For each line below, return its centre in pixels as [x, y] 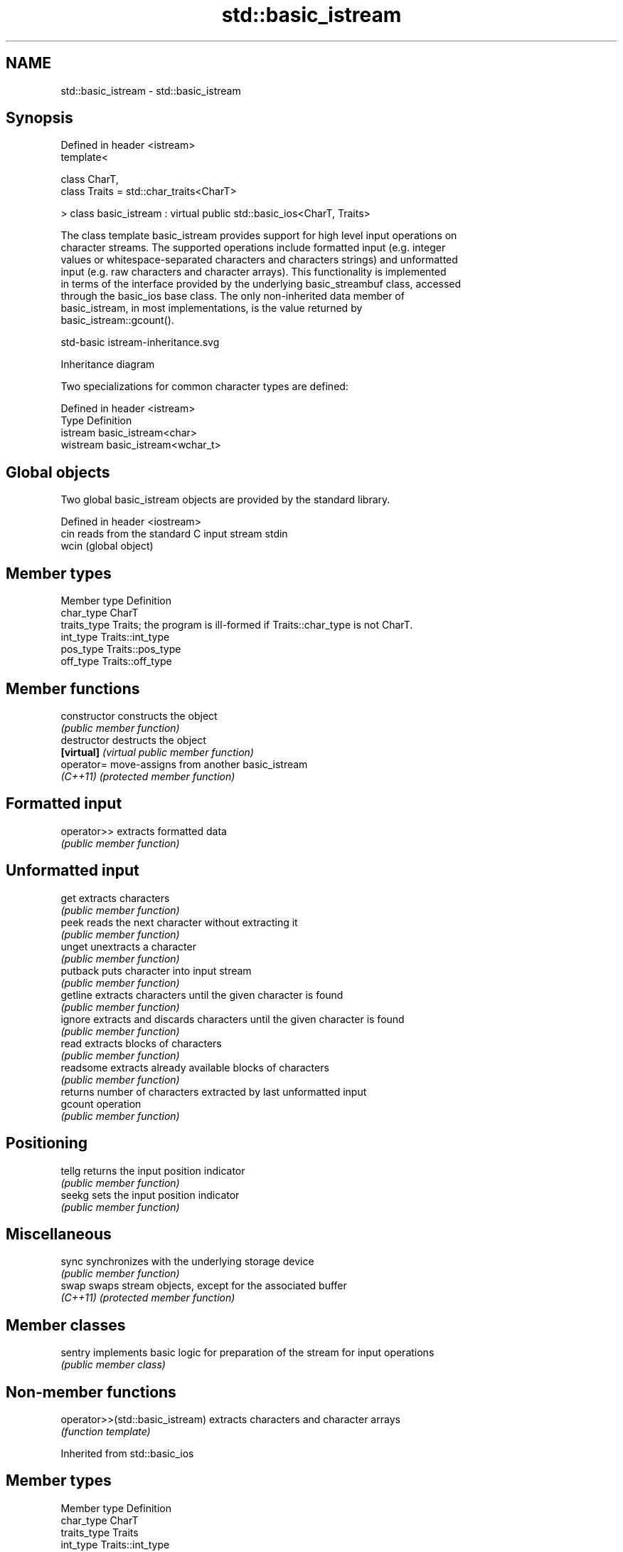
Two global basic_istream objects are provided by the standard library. [225, 500]
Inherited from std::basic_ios [127, 1454]
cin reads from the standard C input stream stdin [174, 534]
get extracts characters [115, 898]
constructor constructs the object [139, 715]
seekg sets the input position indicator [150, 1195]
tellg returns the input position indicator [153, 1170]
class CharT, [90, 179]
